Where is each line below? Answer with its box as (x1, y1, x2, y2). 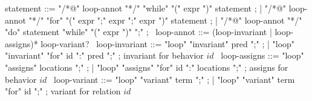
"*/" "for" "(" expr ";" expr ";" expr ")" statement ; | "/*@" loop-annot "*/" (28, 13, 302, 26)
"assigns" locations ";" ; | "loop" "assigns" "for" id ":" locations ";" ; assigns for (5, 60, 288, 73)
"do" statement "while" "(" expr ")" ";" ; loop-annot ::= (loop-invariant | (5, 25, 272, 38)
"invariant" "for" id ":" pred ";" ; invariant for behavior (5, 49, 204, 62)
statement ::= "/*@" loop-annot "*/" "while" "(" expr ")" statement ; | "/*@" (5, 2, 287, 14)
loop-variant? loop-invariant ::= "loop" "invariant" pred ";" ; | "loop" (41, 37, 295, 50)
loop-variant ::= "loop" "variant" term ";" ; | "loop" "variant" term (54, 73, 295, 85)
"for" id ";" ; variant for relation (5, 85, 121, 97)
